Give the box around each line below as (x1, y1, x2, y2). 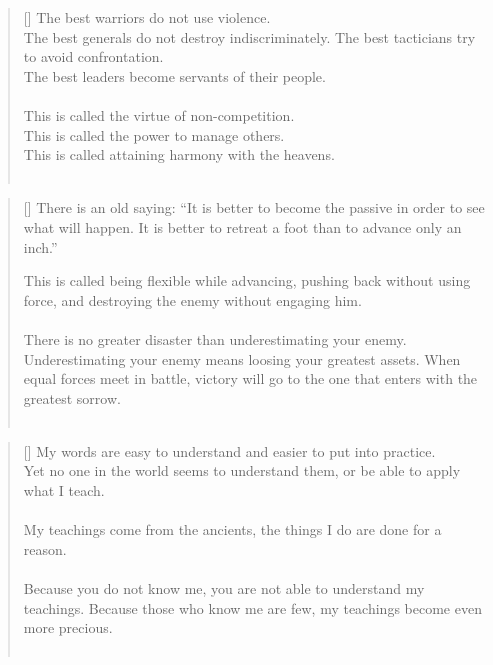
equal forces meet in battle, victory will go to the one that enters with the (23, 368, 478, 389)
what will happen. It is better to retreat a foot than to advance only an (23, 216, 462, 237)
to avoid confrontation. (23, 46, 164, 67)
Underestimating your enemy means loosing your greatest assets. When (23, 348, 461, 369)
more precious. (23, 617, 113, 638)
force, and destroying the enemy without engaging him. (23, 289, 362, 310)
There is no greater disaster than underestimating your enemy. (23, 328, 407, 349)
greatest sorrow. (23, 387, 121, 408)
